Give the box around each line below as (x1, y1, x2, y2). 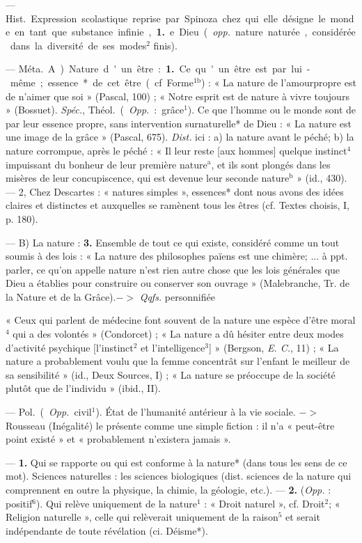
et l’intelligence (141, 340, 205, 354)
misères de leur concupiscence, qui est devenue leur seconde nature (6, 171, 290, 185)
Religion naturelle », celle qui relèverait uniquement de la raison (6, 510, 278, 524)
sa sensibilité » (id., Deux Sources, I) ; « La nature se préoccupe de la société (6, 367, 336, 381)
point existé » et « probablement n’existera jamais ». (6, 432, 231, 446)
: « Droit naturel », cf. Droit (204, 496, 325, 510)
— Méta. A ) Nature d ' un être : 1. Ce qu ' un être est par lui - (6, 61, 310, 76)
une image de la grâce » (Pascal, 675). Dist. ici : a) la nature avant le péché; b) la (6, 129, 354, 144)
